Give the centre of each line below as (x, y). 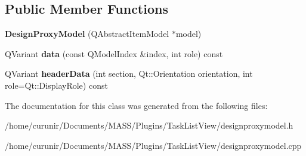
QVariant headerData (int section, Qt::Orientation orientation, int (129, 74)
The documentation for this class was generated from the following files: (136, 105)
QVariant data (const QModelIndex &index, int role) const (114, 53)
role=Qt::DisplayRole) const (56, 85)
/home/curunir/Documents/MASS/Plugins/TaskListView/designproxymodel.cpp (153, 145)
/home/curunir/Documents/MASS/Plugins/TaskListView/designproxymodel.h (149, 125)
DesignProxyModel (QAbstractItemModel (87, 34)
